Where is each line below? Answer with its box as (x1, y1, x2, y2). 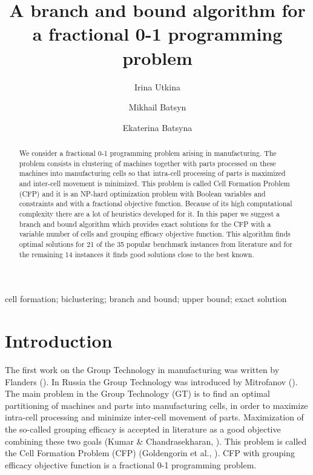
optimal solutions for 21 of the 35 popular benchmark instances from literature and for (19, 238, 292, 249)
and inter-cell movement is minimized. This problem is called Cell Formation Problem (19, 178, 290, 189)
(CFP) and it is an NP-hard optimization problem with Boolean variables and (19, 188, 266, 198)
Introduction (5, 328, 113, 353)
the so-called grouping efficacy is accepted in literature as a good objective (5, 422, 281, 435)
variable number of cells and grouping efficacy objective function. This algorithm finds (19, 229, 291, 239)
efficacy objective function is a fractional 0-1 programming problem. (5, 458, 257, 471)
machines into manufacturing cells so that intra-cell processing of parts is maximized (19, 168, 286, 178)
